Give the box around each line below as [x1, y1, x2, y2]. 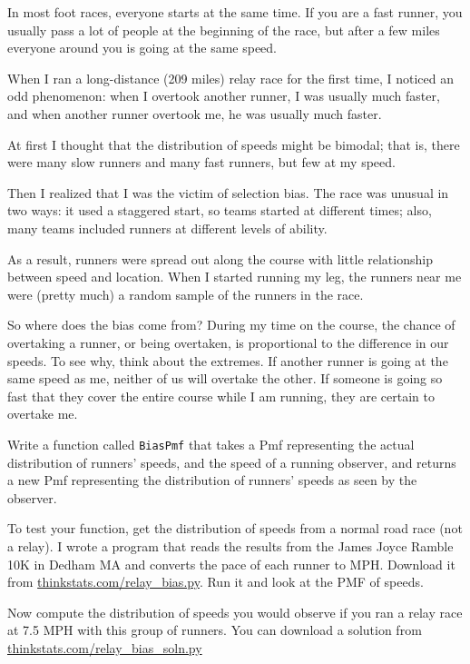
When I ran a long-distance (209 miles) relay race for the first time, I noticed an [7, 68, 454, 87]
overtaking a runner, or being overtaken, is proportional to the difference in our [7, 332, 449, 352]
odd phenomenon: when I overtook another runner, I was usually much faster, [7, 86, 440, 105]
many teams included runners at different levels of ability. [7, 218, 328, 237]
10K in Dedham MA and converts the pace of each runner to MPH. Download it [7, 554, 455, 573]
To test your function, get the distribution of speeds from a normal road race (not [7, 519, 463, 538]
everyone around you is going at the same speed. [7, 38, 278, 57]
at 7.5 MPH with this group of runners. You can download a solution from [7, 620, 422, 639]
